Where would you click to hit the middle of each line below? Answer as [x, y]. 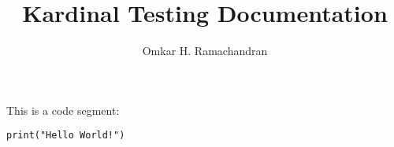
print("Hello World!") [66, 136]
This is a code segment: [63, 110]
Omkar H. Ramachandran [205, 51]
